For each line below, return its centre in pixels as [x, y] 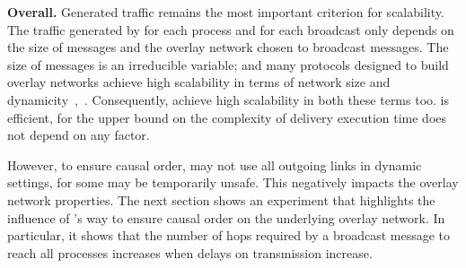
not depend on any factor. [79, 135]
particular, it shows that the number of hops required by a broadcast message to [229, 235]
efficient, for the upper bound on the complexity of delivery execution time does [227, 117]
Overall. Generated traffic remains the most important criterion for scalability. [226, 12]
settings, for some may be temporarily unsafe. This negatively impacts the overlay [233, 182]
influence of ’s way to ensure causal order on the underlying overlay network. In [226, 217]
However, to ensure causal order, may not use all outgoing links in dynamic [215, 164]
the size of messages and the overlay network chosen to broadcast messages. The [228, 47]
